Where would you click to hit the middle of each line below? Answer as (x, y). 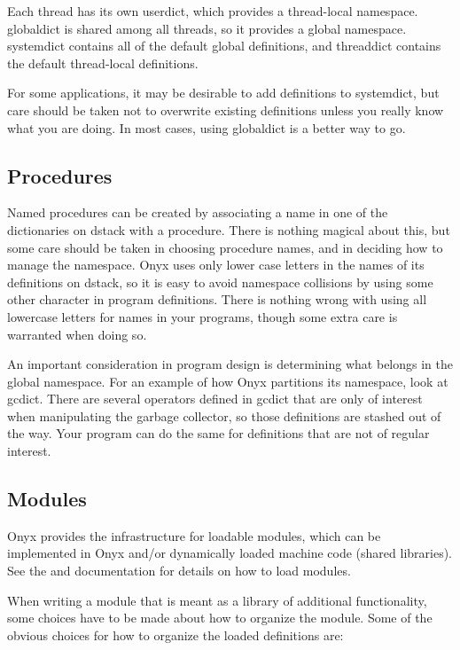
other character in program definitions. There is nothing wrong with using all (217, 299)
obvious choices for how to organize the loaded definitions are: (175, 634)
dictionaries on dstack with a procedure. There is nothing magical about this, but (229, 229)
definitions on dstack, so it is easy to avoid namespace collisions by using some (220, 282)
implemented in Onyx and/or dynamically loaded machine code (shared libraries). (230, 553)
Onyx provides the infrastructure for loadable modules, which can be (194, 535)
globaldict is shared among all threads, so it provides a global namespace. (207, 28)
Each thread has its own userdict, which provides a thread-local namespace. (213, 11)
